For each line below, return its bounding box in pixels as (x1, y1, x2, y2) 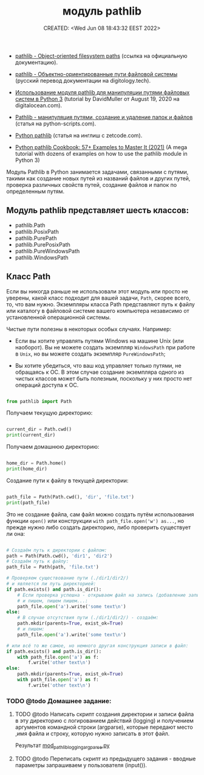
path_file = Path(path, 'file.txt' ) (6, 564, 99, 570)
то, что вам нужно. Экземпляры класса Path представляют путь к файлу (6, 300, 195, 308)
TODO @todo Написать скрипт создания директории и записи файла (15, 710, 194, 718)
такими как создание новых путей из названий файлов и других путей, (6, 175, 191, 182)
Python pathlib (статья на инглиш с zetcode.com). (15, 132, 143, 139)
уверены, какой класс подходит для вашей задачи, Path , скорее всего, (6, 294, 191, 301)
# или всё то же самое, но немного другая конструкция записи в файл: (6, 642, 189, 649)
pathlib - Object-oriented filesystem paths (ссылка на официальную (15, 52, 188, 59)
